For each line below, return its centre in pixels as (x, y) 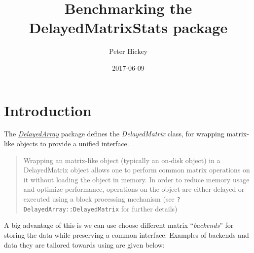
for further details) (149, 208)
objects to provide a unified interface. (73, 144)
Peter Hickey (128, 51)
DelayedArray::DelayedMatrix (71, 209)
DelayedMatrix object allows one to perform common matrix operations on (137, 170)
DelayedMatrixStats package (128, 27)
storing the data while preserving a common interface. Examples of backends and (127, 234)
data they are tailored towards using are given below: (84, 244)
